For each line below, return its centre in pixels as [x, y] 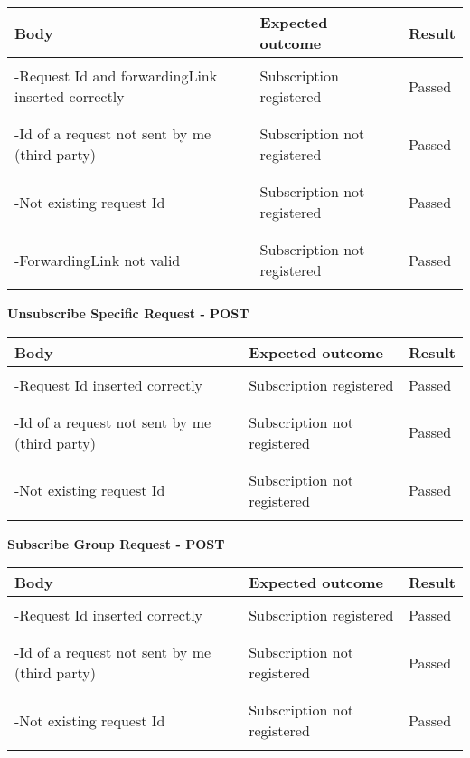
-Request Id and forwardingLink [116, 76]
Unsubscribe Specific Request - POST [128, 313]
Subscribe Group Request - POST [116, 543]
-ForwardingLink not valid [98, 260]
